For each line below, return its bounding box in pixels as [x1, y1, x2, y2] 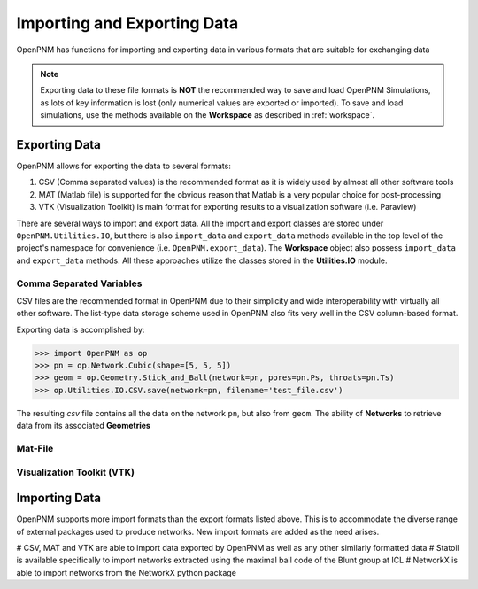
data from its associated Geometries [16, 421, 150, 431]
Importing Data [16, 491, 102, 506]
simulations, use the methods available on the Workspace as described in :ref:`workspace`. [40, 110, 375, 120]
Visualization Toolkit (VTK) [16, 466, 135, 478]
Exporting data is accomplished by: [16, 324, 145, 335]
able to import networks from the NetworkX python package [16, 567, 236, 577]
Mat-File [16, 442, 54, 454]
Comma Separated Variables [16, 277, 143, 290]
